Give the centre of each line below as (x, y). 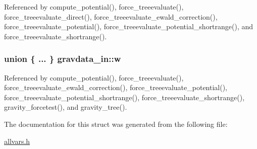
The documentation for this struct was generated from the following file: (116, 124)
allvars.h (17, 141)
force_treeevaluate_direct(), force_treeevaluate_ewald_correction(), (111, 16)
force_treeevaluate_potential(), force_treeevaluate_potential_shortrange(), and (129, 26)
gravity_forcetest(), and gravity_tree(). (66, 107)
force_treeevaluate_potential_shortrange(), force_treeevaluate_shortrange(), (124, 97)
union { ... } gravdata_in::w (63, 59)
